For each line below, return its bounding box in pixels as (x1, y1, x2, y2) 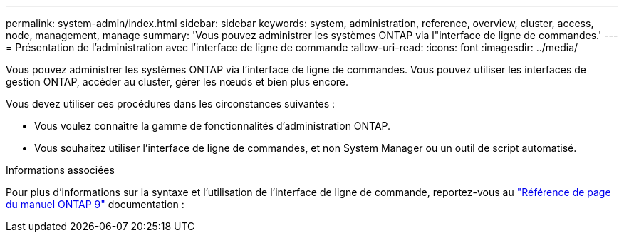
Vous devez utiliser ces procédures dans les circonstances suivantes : (6, 98, 336, 110)
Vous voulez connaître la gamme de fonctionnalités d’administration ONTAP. (34, 120, 391, 132)
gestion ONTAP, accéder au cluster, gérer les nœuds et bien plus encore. (6, 76, 349, 88)
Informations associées (6, 164, 115, 176)
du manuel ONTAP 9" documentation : (6, 198, 184, 210)
